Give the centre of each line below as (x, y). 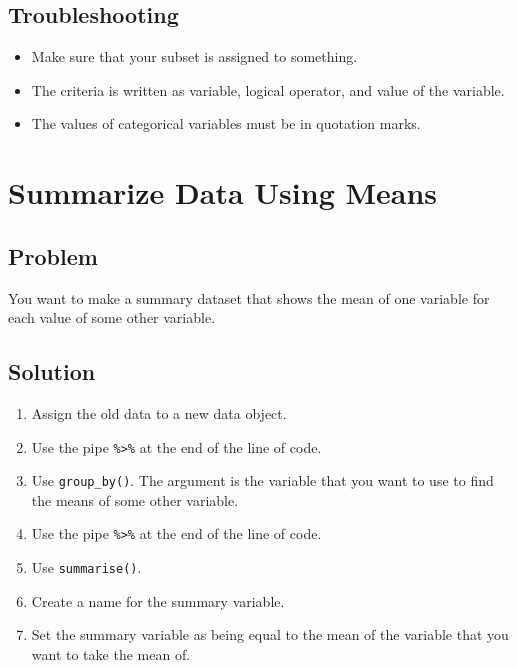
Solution (52, 371)
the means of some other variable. (135, 499)
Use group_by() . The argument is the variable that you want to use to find (262, 480)
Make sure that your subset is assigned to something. (194, 56)
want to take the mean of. (111, 653)
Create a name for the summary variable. (158, 600)
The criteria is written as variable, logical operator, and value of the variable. (268, 89)
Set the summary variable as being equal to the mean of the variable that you (270, 634)
